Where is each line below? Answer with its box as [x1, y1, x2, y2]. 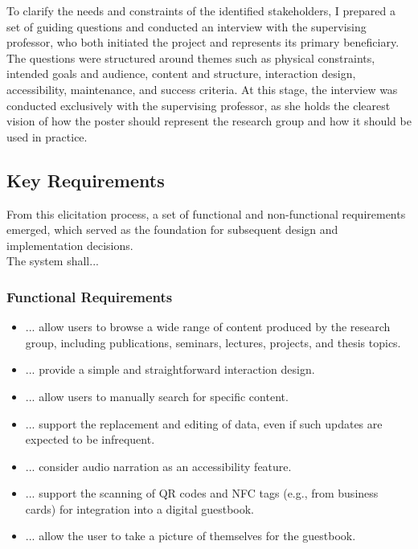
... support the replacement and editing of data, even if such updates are [25, 415, 383, 432]
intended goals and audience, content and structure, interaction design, [6, 65, 356, 82]
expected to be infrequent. [25, 431, 155, 448]
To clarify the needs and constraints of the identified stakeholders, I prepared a [6, 2, 395, 18]
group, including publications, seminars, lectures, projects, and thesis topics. [25, 334, 401, 350]
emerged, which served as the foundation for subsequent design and [6, 221, 338, 238]
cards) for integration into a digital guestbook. [25, 500, 254, 517]
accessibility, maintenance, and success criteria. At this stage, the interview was [6, 80, 398, 97]
